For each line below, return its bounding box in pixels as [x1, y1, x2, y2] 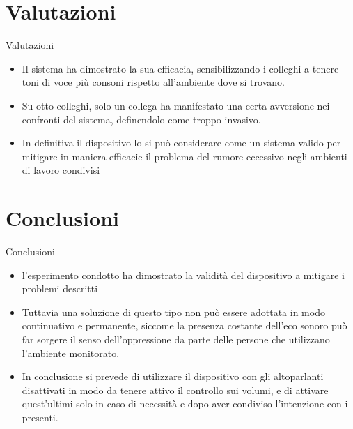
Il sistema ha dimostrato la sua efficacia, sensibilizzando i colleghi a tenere [22, 61, 339, 75]
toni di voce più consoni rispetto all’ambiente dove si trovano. [22, 75, 285, 89]
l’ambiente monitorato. [22, 345, 120, 360]
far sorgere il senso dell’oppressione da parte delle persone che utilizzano [22, 331, 330, 346]
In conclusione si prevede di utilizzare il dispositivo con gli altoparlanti [22, 369, 324, 384]
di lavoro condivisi [22, 163, 100, 177]
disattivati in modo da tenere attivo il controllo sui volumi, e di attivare [22, 382, 329, 397]
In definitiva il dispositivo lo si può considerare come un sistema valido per [22, 135, 341, 150]
